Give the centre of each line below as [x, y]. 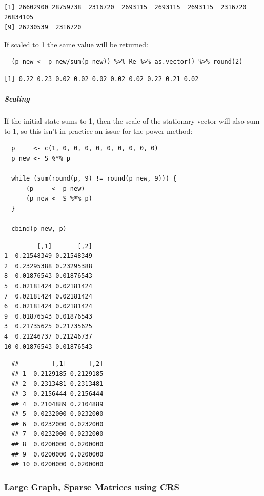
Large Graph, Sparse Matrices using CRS [92, 487]
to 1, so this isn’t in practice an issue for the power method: [98, 131]
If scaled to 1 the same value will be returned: [76, 44]
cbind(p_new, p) [39, 229]
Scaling [17, 99]
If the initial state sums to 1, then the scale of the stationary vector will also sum [132, 121]
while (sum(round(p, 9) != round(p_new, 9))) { [94, 179]
